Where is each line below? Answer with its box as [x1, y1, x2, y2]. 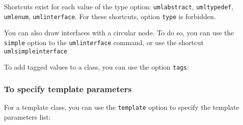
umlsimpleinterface [4, 48, 67, 55]
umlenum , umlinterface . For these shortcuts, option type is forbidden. [4, 11, 216, 21]
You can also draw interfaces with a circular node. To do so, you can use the [4, 27, 234, 38]
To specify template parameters [4, 82, 132, 95]
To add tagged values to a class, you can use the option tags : [4, 62, 189, 72]
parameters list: [4, 111, 51, 122]
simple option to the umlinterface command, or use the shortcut [4, 37, 204, 47]
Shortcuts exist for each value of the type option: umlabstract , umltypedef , [4, 1, 234, 11]
